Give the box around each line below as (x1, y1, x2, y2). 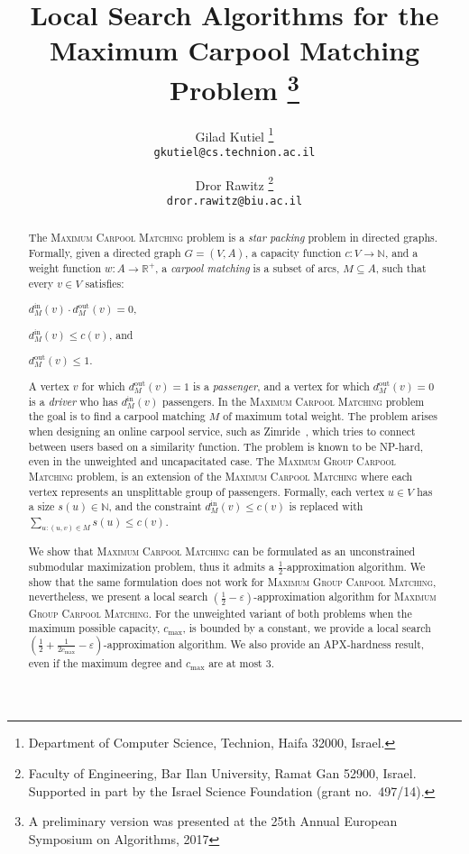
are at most (208, 655, 262, 670)
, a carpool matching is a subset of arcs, (155, 261, 340, 276)
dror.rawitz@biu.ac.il (166, 194, 303, 207)
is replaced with (289, 499, 363, 514)
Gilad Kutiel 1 (195, 124, 274, 145)
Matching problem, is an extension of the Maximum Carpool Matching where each (28, 468, 413, 483)
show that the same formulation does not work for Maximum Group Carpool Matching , (28, 574, 437, 589)
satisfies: (85, 275, 124, 290)
